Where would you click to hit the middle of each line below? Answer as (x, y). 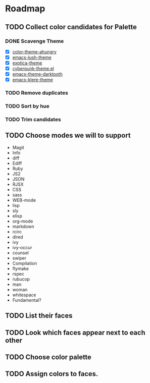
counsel (20, 253)
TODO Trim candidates (33, 119)
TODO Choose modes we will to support (68, 136)
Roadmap (25, 9)
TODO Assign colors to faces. (52, 374)
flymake (20, 269)
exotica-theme (27, 63)
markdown (23, 226)
